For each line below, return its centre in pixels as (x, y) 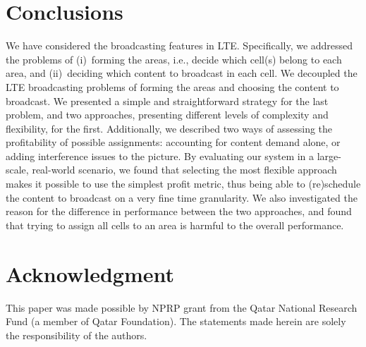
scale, (17, 170)
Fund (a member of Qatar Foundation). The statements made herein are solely (176, 321)
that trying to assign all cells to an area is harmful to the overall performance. (175, 225)
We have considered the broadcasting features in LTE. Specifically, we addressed (179, 45)
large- (329, 156)
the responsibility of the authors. (77, 335)
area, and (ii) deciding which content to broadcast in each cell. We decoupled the (182, 73)
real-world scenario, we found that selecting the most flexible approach (184, 170)
